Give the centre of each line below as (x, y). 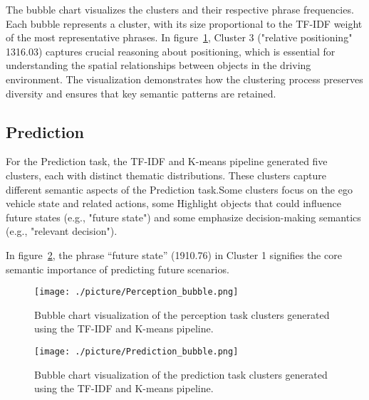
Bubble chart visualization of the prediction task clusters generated (181, 374)
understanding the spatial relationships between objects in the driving (158, 65)
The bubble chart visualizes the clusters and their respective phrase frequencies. (180, 9)
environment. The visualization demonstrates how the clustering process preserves (184, 79)
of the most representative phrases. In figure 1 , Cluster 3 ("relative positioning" (179, 37)
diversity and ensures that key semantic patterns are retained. (141, 93)
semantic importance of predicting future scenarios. (118, 269)
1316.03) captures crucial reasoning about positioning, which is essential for (171, 51)
